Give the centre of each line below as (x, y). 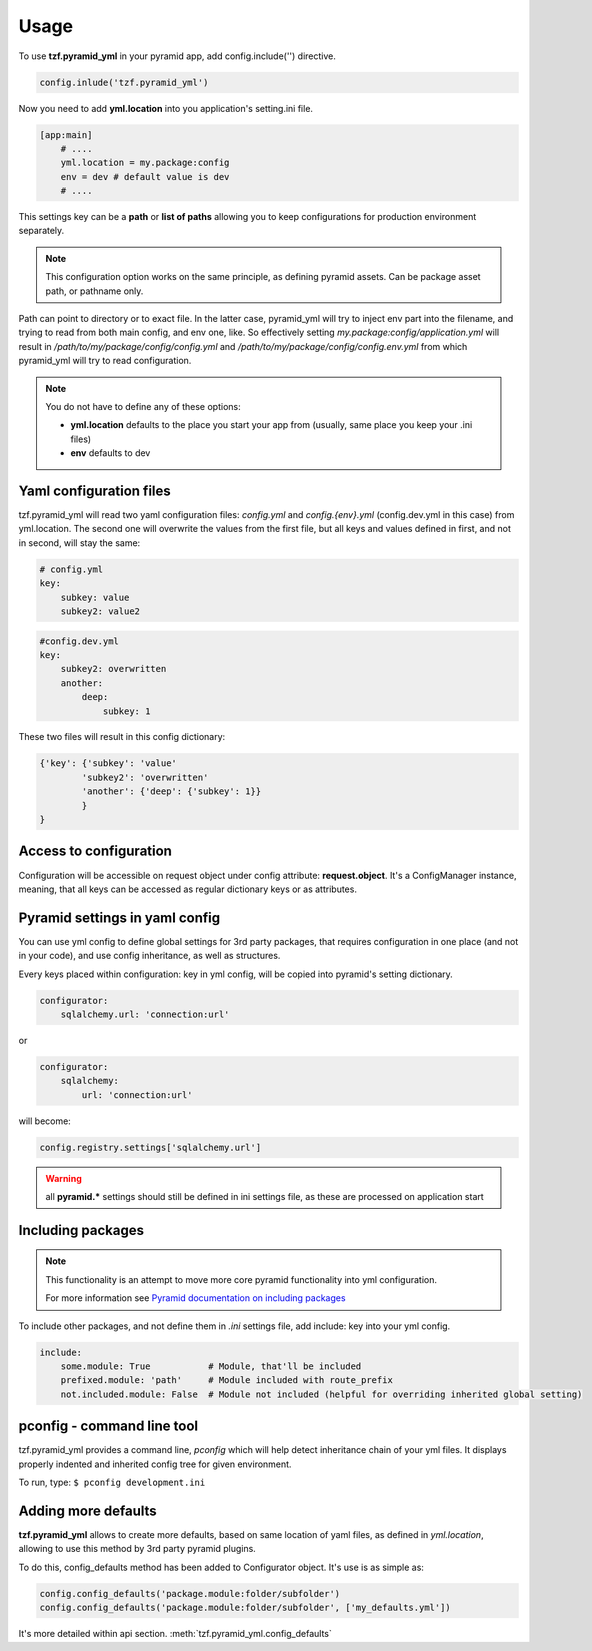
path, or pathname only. (94, 291)
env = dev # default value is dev (145, 176)
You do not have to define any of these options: (143, 406)
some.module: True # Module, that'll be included (211, 1366)
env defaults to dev (110, 453)
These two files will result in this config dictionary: (122, 737)
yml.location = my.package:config (145, 163)
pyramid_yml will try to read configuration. (105, 361)
